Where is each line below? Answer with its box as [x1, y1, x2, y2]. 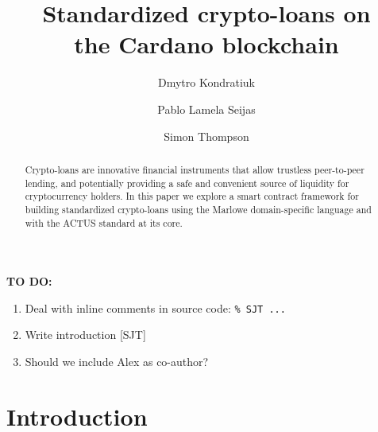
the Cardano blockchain [74, 28, 339, 60]
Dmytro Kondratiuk [157, 74, 256, 91]
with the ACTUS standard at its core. [25, 216, 183, 229]
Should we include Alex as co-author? [25, 353, 209, 370]
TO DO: [6, 273, 52, 290]
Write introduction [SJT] [25, 326, 146, 343]
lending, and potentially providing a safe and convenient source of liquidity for [25, 176, 349, 189]
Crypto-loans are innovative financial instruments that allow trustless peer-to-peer [25, 162, 364, 176]
